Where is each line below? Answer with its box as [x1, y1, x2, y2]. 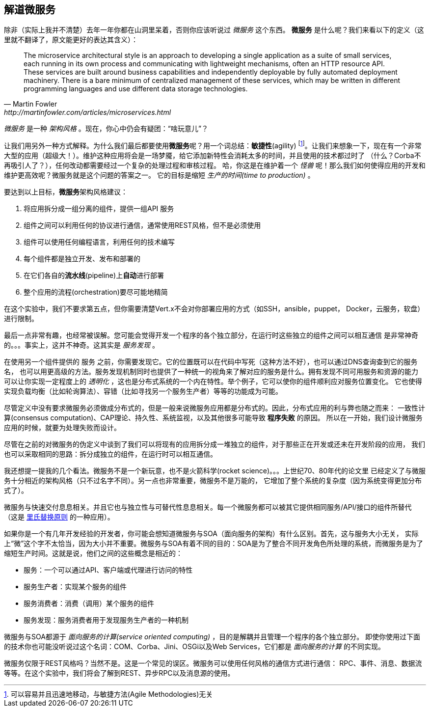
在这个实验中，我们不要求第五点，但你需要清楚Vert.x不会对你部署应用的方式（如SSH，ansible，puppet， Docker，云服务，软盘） [4, 304, 425, 313]
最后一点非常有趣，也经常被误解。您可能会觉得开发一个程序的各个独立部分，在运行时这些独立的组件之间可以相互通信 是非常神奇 [4, 331, 418, 340]
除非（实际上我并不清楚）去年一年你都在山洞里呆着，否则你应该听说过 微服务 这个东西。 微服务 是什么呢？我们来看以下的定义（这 [4, 26, 424, 34]
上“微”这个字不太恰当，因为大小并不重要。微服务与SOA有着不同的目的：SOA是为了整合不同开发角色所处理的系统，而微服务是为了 [4, 539, 424, 548]
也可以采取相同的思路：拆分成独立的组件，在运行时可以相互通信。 [4, 450, 217, 459]
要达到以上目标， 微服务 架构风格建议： [4, 188, 128, 196]
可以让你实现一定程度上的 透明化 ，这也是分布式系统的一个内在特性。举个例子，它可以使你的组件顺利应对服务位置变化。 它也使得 [4, 377, 422, 386]
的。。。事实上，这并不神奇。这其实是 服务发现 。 [4, 341, 159, 350]
